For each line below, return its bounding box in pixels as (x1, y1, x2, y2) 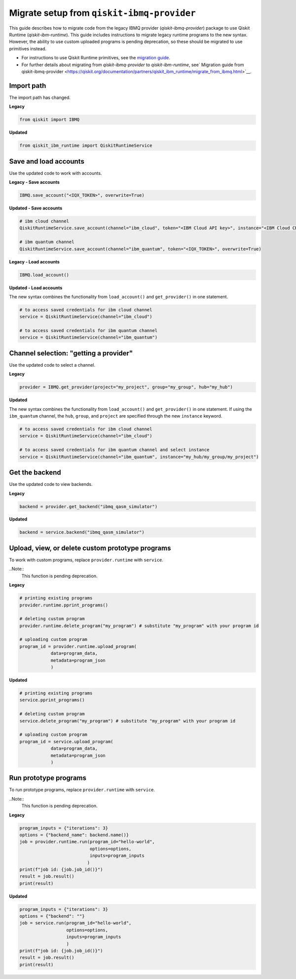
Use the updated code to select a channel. (9, 362, 96, 368)
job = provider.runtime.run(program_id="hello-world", (19, 839, 155, 845)
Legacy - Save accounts (9, 179, 60, 185)
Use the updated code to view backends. (9, 481, 93, 487)
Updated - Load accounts (9, 285, 63, 291)
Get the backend (9, 468, 61, 477)
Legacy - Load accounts (9, 258, 60, 264)
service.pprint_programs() (19, 697, 85, 703)
